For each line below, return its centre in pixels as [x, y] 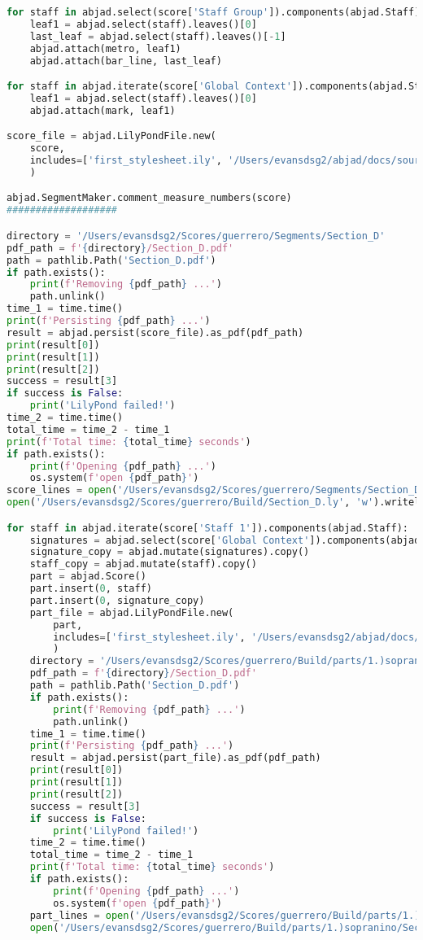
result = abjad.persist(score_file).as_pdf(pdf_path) [155, 332]
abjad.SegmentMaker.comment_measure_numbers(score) [149, 198]
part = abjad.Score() [88, 577]
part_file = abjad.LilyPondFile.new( [132, 612]
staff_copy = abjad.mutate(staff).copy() [143, 564]
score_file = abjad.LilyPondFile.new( [111, 136]
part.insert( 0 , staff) [91, 589]
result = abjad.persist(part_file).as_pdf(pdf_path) [175, 758]
